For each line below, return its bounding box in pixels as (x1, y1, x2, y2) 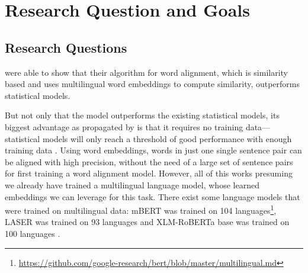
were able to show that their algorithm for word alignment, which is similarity (5, 66, 288, 78)
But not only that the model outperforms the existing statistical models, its (5, 109, 280, 121)
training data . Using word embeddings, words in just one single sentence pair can (5, 144, 302, 156)
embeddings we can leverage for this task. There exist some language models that (5, 190, 300, 203)
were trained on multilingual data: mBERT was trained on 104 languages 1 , (5, 203, 277, 216)
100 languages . (5, 227, 60, 239)
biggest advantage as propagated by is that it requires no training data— (5, 120, 271, 133)
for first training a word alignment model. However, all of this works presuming (5, 167, 293, 179)
